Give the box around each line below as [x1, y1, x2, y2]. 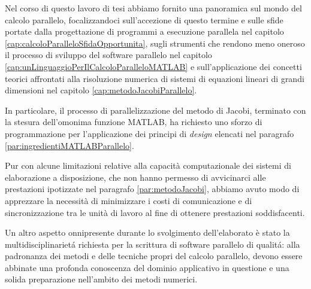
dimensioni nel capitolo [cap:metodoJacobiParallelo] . [5, 84, 197, 96]
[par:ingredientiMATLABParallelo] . [5, 139, 134, 151]
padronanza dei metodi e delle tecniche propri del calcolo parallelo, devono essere [5, 250, 303, 262]
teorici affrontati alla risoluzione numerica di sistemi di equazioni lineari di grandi [5, 72, 304, 84]
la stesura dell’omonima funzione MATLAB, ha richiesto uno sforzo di [5, 115, 262, 128]
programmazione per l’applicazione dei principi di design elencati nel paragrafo [5, 127, 294, 139]
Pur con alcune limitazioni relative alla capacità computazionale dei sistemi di [5, 159, 291, 172]
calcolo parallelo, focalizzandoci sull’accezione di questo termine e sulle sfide [5, 13, 283, 26]
